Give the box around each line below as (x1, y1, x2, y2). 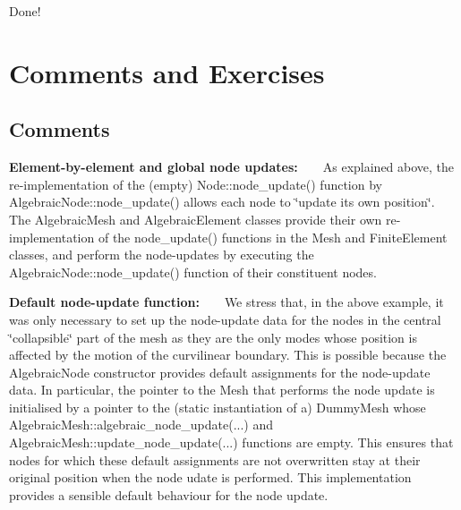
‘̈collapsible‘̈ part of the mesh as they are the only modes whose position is (9, 327, 417, 346)
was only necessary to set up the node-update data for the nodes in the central (9, 310, 441, 328)
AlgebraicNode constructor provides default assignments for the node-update (9, 362, 431, 381)
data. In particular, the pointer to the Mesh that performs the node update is (9, 380, 435, 399)
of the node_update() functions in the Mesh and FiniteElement (98, 227, 448, 246)
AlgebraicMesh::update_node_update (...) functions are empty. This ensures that (9, 433, 454, 452)
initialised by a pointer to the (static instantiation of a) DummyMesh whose (9, 397, 426, 416)
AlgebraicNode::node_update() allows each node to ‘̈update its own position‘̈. (9, 192, 435, 211)
